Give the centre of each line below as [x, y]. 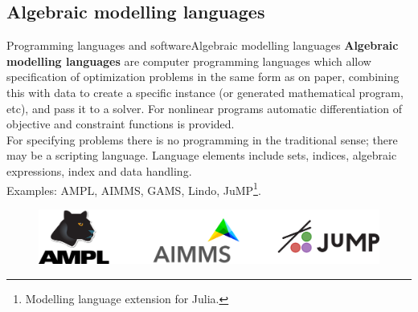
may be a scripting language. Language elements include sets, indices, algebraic [202, 155]
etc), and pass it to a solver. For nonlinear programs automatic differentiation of [204, 108]
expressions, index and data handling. [99, 170]
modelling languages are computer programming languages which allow [189, 61]
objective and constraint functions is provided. [121, 124]
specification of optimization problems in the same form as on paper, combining [203, 77]
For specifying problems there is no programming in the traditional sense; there [202, 139]
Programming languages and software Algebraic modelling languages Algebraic [203, 45]
